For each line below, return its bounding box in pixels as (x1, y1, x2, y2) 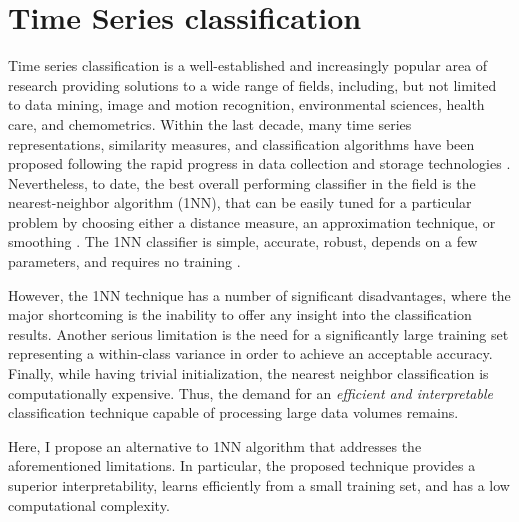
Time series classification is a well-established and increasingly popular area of (8, 55, 488, 76)
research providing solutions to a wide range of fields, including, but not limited (8, 74, 497, 95)
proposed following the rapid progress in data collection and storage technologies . (8, 153, 511, 174)
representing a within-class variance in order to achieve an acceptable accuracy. (8, 343, 493, 364)
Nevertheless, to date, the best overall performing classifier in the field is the (8, 172, 476, 193)
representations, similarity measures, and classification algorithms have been (8, 133, 475, 154)
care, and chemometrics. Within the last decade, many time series (8, 113, 412, 134)
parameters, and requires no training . (8, 251, 241, 272)
